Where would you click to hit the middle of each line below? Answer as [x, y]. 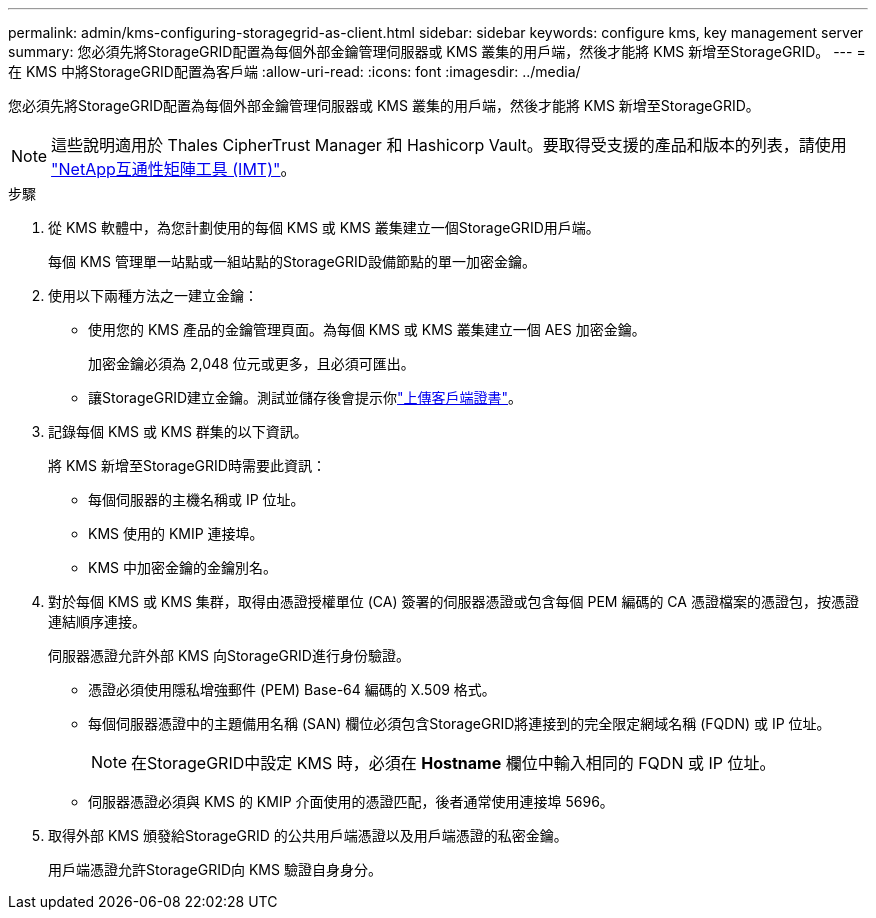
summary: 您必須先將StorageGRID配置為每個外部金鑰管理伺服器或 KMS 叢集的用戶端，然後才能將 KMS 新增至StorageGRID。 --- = [437, 51]
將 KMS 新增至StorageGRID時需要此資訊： [187, 465]
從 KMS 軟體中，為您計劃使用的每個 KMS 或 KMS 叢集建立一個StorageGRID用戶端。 [324, 227]
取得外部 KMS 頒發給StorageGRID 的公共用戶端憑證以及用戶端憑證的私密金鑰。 [308, 835]
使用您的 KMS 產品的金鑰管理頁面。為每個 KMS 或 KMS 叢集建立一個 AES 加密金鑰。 [367, 329]
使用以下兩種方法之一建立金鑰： [153, 295]
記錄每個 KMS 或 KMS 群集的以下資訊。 [178, 431]
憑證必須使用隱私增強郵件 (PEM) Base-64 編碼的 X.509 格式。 [292, 689]
